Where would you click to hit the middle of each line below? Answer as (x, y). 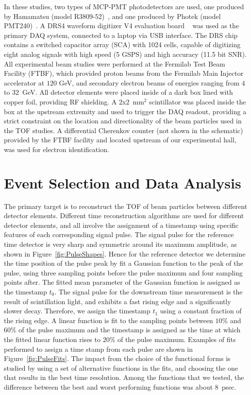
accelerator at (24, 82)
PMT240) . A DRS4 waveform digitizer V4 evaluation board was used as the (121, 26)
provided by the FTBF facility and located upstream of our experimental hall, (120, 140)
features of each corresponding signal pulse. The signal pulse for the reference (119, 234)
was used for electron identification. (57, 149)
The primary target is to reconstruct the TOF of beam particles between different (126, 206)
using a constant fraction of (201, 311)
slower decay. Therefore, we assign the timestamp (77, 311)
